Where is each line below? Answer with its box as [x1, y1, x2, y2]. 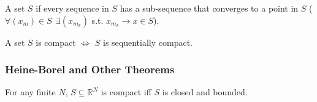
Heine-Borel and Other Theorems [5, 62, 175, 77]
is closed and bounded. [162, 86, 248, 98]
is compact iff [101, 86, 151, 98]
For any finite [5, 86, 56, 98]
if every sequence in [36, 2, 109, 14]
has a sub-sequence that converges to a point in [120, 2, 299, 14]
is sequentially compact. [102, 35, 193, 48]
